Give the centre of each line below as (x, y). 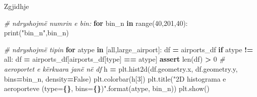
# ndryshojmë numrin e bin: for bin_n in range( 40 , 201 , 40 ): (96, 23)
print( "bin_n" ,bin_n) (36, 33)
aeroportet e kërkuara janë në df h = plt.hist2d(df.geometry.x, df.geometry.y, (121, 68)
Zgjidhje (17, 6)
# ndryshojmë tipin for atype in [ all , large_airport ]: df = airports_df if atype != (129, 49)
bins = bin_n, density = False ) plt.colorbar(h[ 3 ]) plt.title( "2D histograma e (115, 78)
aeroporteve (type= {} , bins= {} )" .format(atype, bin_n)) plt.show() (107, 88)
